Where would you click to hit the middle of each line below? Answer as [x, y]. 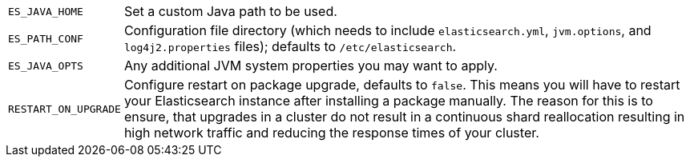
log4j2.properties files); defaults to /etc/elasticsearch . [290, 46]
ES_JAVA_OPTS [46, 66]
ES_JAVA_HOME [46, 11]
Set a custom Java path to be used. [230, 11]
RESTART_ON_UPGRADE [65, 109]
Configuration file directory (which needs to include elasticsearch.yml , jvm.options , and [387, 30]
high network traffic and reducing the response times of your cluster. [331, 133]
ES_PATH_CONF [46, 38]
